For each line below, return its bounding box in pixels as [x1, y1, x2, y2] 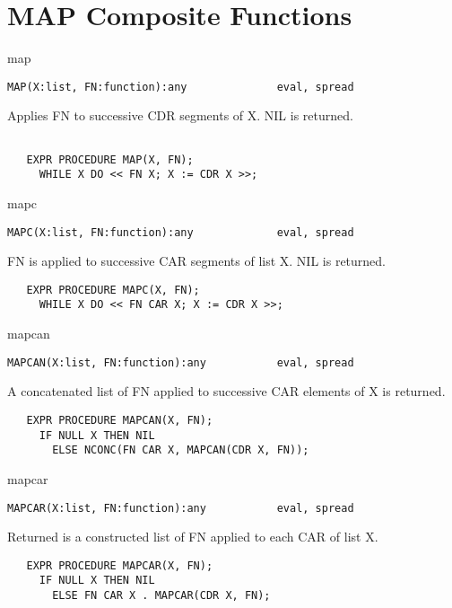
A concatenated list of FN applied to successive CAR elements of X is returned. [7, 382, 446, 401]
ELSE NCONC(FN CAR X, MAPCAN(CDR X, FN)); [52, 444, 309, 457]
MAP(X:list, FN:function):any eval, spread [7, 80, 354, 93]
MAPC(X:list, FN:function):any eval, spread [7, 225, 354, 239]
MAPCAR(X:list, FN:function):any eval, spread [7, 501, 354, 515]
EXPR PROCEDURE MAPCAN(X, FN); [26, 413, 213, 427]
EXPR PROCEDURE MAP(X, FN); [26, 153, 194, 166]
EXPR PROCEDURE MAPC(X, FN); [26, 283, 200, 296]
